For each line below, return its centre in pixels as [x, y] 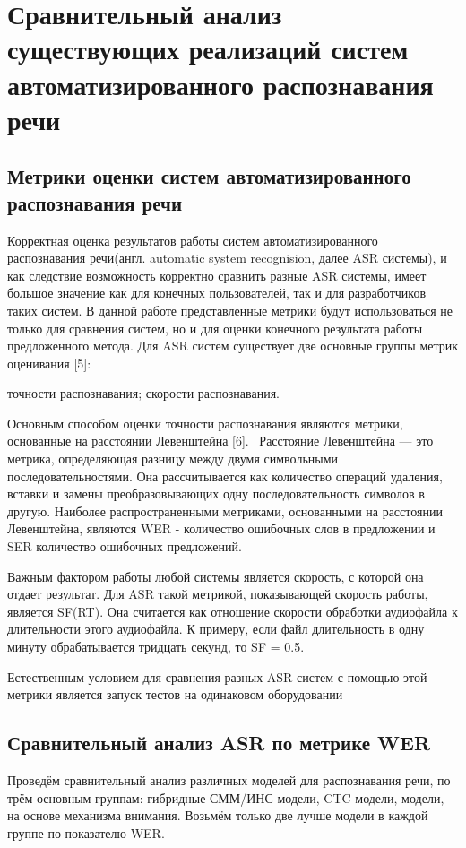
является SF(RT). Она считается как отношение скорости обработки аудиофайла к [233, 611]
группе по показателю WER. [86, 832]
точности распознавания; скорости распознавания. [143, 393]
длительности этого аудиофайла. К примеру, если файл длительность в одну [216, 629]
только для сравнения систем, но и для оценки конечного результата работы [215, 328]
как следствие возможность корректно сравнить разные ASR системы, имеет [217, 275]
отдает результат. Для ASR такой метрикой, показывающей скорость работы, [218, 594]
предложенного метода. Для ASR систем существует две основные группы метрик [233, 346]
